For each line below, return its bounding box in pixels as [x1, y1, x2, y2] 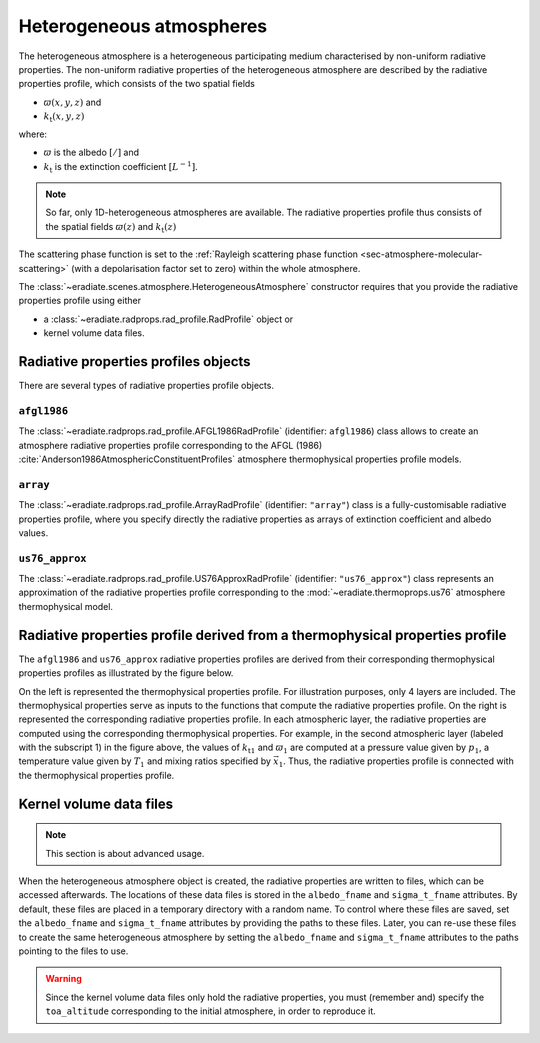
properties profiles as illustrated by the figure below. [18, 667, 234, 679]
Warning [45, 973, 82, 985]
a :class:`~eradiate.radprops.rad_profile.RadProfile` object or [43, 313, 294, 325]
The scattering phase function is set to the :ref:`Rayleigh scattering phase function [18, 248, 359, 260]
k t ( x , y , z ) [43, 111, 85, 124]
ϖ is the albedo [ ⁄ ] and [43, 146, 140, 159]
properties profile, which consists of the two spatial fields [18, 78, 255, 90]
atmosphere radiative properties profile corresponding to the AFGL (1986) [18, 439, 323, 451]
